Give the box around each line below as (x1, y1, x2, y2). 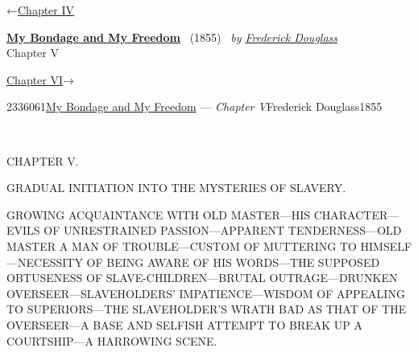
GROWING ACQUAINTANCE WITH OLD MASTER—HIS (6, 206, 311, 223)
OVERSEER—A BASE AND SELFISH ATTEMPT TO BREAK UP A (6, 316, 363, 333)
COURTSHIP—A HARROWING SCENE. (6, 332, 217, 349)
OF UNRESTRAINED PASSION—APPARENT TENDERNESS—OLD (43, 222, 402, 239)
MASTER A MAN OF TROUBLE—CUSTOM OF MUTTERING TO (6, 237, 357, 254)
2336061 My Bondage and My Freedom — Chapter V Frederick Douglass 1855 (6, 98, 383, 115)
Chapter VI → (6, 71, 75, 88)
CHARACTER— (313, 206, 399, 223)
